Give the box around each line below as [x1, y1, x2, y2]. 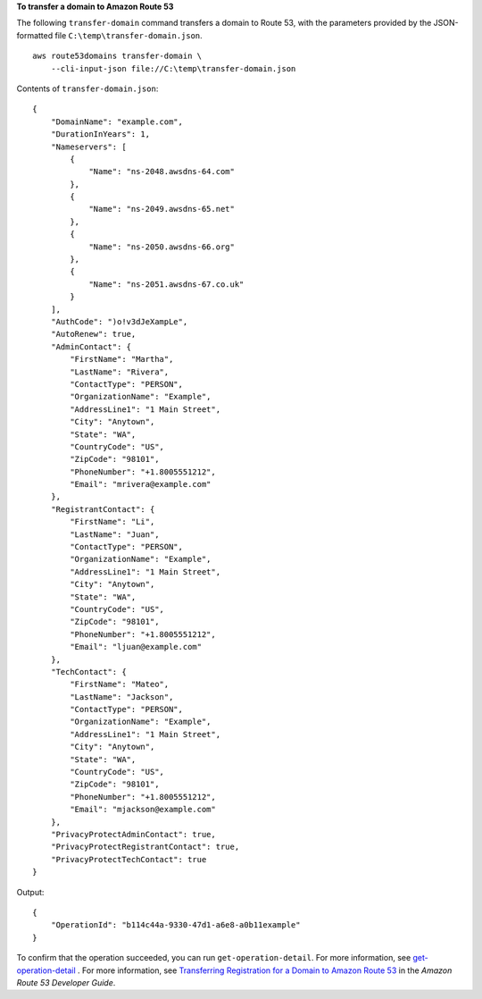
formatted [16, 29, 54, 40]
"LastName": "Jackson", [70, 692, 174, 701]
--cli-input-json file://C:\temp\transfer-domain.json [50, 63, 296, 73]
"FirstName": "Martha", [70, 354, 174, 365]
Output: [16, 886, 45, 897]
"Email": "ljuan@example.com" [70, 642, 203, 652]
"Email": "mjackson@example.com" [70, 804, 216, 815]
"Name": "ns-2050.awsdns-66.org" [88, 241, 236, 252]
